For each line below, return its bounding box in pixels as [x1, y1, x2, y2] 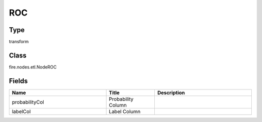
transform [9, 39, 29, 45]
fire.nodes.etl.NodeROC [9, 64, 57, 70]
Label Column [109, 108, 141, 115]
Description [157, 89, 185, 96]
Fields [9, 77, 28, 85]
